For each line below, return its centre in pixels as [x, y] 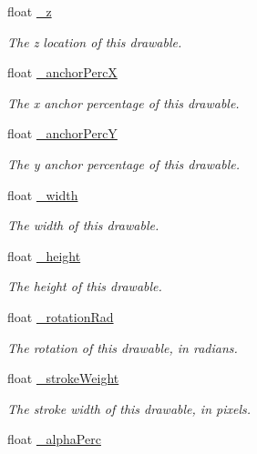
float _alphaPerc [54, 439]
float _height [44, 255]
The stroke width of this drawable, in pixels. [129, 408]
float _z [30, 11]
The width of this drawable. [83, 225]
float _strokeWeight [63, 378]
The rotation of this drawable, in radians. [123, 347]
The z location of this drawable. [95, 41]
